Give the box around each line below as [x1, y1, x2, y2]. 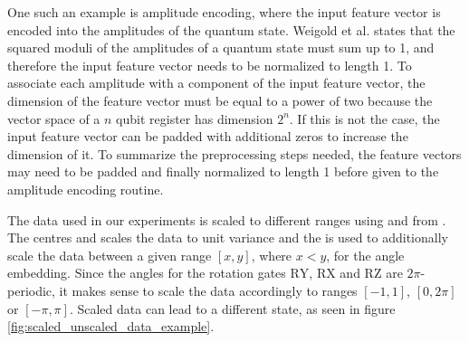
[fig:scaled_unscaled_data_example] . [7, 317, 215, 336]
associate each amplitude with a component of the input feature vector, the [7, 73, 426, 92]
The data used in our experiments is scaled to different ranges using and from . [7, 210, 446, 229]
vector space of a [7, 109, 100, 128]
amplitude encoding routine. [7, 179, 164, 198]
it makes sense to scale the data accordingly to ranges [59, 280, 358, 299]
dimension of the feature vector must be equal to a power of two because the [7, 90, 433, 109]
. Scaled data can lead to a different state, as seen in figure [69, 299, 396, 318]
